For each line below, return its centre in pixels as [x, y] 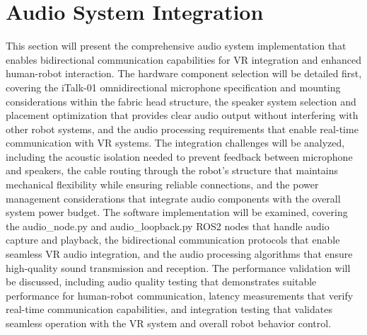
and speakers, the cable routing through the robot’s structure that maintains [172, 170]
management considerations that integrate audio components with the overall [173, 198]
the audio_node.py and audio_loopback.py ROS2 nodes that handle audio [168, 226]
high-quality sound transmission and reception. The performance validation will [178, 267]
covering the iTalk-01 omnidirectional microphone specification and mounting [173, 87]
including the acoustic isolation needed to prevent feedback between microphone [179, 156]
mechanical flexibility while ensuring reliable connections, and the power [162, 184]
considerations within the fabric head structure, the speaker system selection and [181, 101]
